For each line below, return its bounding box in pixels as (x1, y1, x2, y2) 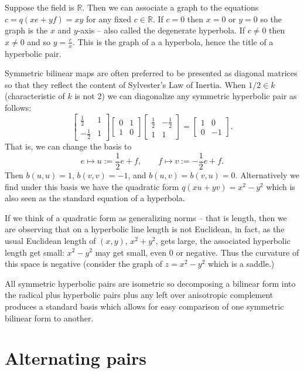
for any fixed (86, 12, 132, 25)
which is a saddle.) (207, 257, 275, 270)
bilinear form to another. (5, 311, 94, 324)
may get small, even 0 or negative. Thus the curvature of (95, 246, 299, 258)
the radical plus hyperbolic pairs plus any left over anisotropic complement (5, 289, 274, 301)
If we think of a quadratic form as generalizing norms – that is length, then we (5, 211, 287, 223)
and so (27, 35, 51, 48)
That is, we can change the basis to (5, 140, 132, 152)
